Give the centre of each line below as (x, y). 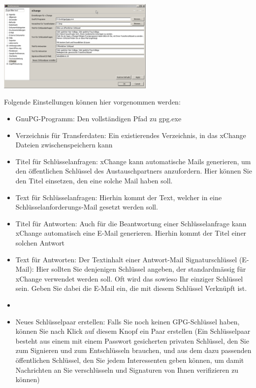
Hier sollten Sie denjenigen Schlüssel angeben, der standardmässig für (141, 269)
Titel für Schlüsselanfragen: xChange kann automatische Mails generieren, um (133, 161)
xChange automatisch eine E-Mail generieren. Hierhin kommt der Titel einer (131, 233)
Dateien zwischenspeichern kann (64, 145)
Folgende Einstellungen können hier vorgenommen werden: (92, 102)
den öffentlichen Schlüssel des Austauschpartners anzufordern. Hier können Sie (134, 171)
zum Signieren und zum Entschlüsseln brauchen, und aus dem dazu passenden (133, 350)
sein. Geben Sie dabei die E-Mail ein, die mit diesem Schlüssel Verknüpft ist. (131, 288)
